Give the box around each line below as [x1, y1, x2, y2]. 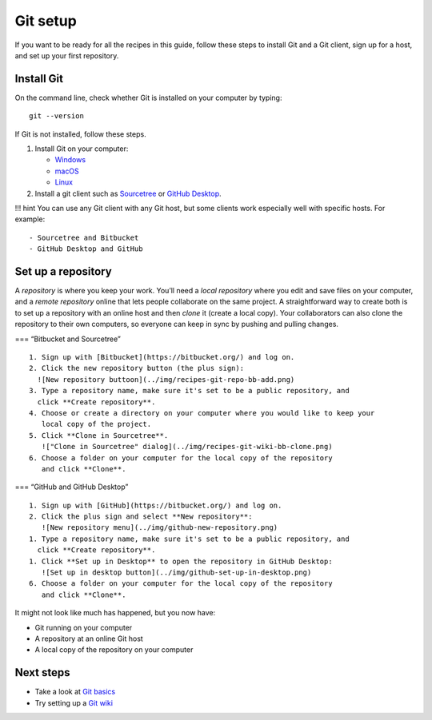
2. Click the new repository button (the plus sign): [29, 364, 244, 373]
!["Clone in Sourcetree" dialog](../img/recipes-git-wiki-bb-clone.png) [41, 442, 333, 451]
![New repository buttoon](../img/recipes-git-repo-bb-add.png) [37, 375, 295, 384]
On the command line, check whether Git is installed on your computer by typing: [14, 93, 282, 102]
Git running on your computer [34, 623, 133, 632]
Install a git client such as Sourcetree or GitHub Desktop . [34, 189, 222, 198]
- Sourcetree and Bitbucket [29, 233, 139, 242]
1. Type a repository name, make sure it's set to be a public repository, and [29, 534, 350, 543]
